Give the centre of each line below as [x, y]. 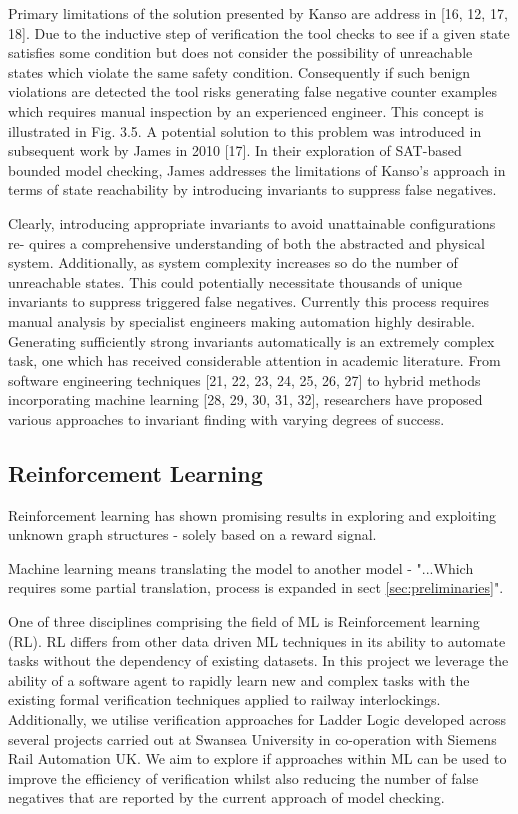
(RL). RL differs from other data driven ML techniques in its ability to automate [257, 640]
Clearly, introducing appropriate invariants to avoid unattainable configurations [252, 222]
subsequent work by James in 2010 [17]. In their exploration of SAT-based [235, 150]
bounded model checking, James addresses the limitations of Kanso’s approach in [257, 169]
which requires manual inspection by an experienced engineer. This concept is [246, 110]
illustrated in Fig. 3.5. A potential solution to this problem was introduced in [245, 130]
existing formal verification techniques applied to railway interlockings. [224, 699]
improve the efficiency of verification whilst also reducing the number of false [243, 777]
